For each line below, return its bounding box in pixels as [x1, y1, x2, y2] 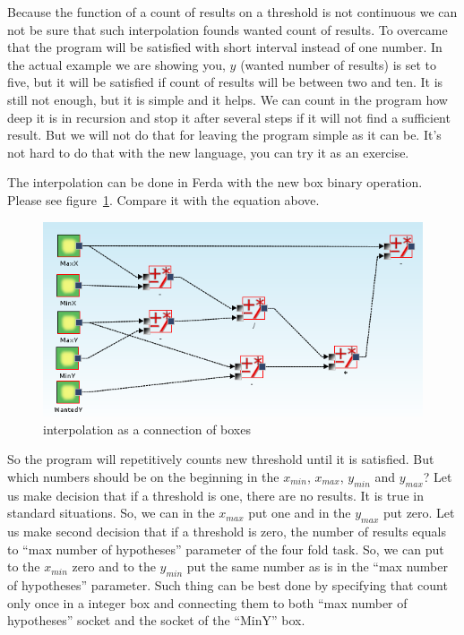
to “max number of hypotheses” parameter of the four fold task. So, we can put [7, 539, 444, 558]
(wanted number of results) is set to [240, 55, 437, 73]
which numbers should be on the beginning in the [7, 467, 279, 485]
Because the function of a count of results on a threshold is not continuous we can [7, 3, 458, 21]
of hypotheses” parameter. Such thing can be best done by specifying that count [7, 575, 448, 594]
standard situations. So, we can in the [7, 503, 215, 522]
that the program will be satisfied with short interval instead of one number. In [7, 38, 443, 56]
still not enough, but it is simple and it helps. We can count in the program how [7, 90, 448, 108]
